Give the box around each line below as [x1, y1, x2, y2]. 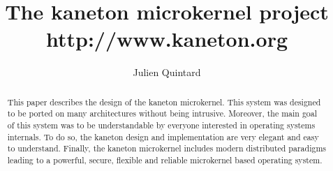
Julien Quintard [133, 65, 201, 80]
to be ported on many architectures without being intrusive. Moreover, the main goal [7, 107, 318, 119]
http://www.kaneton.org [46, 24, 288, 53]
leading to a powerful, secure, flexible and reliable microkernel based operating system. [7, 154, 323, 165]
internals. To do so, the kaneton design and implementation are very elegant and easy [7, 131, 319, 142]
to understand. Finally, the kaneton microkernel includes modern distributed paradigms [7, 142, 326, 154]
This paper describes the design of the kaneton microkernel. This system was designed [7, 96, 321, 107]
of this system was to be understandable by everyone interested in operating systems [7, 119, 316, 131]
